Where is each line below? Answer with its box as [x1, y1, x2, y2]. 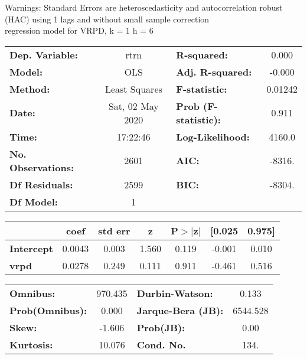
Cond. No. [136, 337, 186, 351]
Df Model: [9, 194, 58, 208]
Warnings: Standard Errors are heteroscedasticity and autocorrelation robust [5, 1, 283, 13]
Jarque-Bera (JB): [136, 303, 224, 317]
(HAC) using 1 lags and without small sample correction [5, 12, 210, 25]
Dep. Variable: [9, 47, 78, 61]
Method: [9, 81, 50, 96]
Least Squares [104, 81, 162, 96]
